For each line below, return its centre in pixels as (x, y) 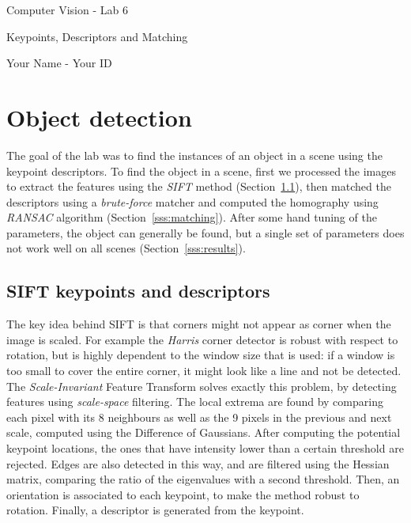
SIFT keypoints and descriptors (138, 291)
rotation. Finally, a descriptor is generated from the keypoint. (155, 510)
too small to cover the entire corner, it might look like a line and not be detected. (204, 371)
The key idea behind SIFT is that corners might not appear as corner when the (199, 324)
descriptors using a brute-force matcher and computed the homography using (192, 201)
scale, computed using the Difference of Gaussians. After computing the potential (204, 432)
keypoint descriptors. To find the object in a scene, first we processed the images (201, 171)
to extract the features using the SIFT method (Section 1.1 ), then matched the (199, 186)
